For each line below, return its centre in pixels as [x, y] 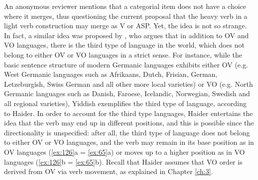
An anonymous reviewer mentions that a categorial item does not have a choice [125, 6]
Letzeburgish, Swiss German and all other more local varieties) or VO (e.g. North [129, 84]
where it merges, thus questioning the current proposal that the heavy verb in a [126, 16]
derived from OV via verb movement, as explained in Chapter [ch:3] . [109, 171]
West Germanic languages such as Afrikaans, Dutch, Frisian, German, [111, 74]
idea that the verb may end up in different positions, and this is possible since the [129, 123]
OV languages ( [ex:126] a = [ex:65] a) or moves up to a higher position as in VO [125, 151]
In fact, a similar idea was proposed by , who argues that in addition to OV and [127, 35]
